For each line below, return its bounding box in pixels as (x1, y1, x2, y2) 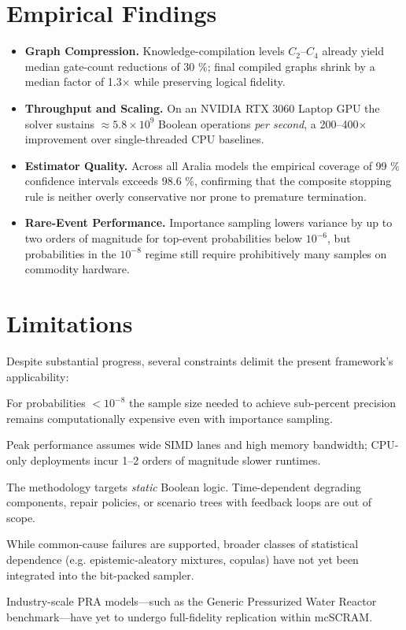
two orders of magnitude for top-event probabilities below (24, 230, 303, 246)
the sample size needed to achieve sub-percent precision (129, 395, 397, 411)
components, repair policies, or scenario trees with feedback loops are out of (6, 494, 372, 510)
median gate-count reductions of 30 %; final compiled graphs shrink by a (24, 57, 375, 74)
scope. (6, 509, 36, 525)
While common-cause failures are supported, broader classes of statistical (6, 535, 359, 552)
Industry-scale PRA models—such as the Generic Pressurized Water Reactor (6, 593, 377, 610)
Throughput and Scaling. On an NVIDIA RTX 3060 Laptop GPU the (24, 99, 380, 116)
